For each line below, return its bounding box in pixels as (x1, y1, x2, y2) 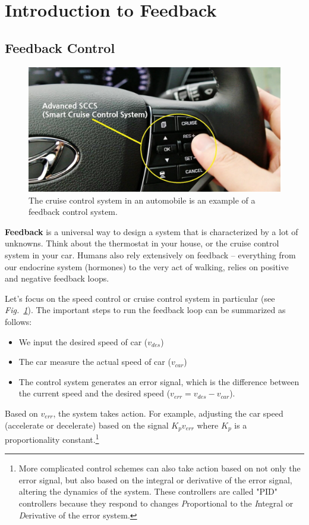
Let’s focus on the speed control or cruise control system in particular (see (5, 292, 275, 304)
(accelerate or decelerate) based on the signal (5, 418, 169, 431)
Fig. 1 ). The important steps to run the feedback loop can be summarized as (5, 304, 286, 316)
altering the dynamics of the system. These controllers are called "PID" (18, 485, 278, 498)
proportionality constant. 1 (5, 432, 99, 445)
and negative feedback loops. (5, 272, 109, 285)
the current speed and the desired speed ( (18, 387, 171, 399)
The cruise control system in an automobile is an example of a (29, 193, 256, 206)
